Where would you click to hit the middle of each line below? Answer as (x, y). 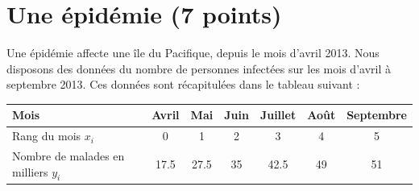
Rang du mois (47, 136)
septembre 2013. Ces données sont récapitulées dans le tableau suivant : (183, 84)
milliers (30, 171)
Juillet (278, 115)
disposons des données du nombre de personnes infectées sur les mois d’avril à (199, 68)
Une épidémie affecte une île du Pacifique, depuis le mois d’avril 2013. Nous (193, 53)
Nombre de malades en (68, 156)
